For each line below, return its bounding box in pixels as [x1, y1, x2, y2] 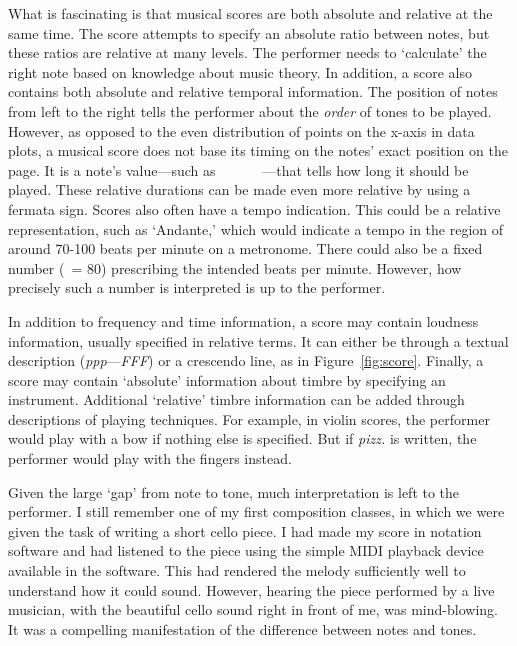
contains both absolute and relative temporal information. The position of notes [8, 81, 498, 102]
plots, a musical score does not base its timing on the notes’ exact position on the [8, 140, 508, 161]
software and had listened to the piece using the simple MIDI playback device [8, 540, 484, 561]
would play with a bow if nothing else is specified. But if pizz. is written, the [8, 428, 477, 449]
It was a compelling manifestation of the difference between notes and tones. [8, 618, 477, 639]
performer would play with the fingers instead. [8, 448, 292, 469]
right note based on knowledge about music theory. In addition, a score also [8, 61, 472, 82]
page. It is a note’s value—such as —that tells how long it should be [8, 159, 469, 180]
